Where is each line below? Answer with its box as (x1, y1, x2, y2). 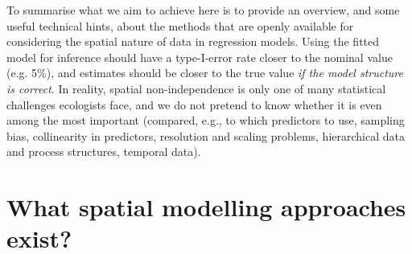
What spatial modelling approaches (6, 190, 406, 223)
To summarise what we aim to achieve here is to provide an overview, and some (6, 2, 400, 18)
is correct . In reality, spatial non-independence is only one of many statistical (6, 80, 386, 96)
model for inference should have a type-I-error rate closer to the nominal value (6, 48, 393, 65)
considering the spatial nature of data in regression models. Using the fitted (6, 33, 380, 50)
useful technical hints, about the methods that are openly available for (6, 17, 354, 34)
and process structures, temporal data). (6, 143, 201, 160)
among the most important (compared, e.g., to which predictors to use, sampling (6, 112, 405, 129)
